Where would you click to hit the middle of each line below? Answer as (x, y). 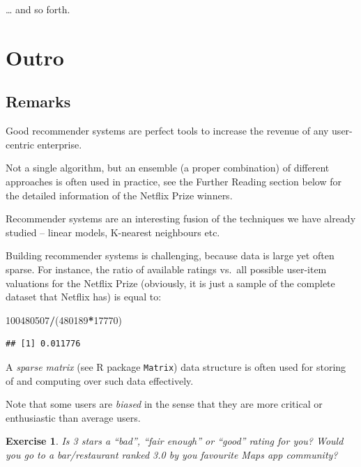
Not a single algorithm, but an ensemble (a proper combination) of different (168, 168)
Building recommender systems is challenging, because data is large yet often (170, 255)
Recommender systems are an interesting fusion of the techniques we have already (181, 219)
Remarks (38, 101)
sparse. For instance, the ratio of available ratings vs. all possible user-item (166, 269)
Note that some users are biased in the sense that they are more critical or (164, 404)
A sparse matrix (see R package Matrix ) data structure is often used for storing (176, 366)
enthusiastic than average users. (73, 417)
